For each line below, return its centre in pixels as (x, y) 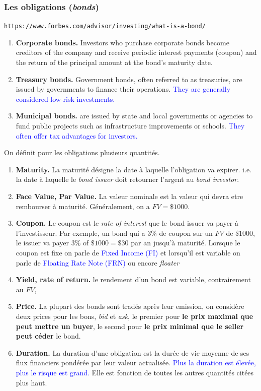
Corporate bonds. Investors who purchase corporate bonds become (122, 42)
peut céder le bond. (48, 336)
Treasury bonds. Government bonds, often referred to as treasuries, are (129, 79)
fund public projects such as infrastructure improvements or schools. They (130, 126)
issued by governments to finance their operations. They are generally (123, 89)
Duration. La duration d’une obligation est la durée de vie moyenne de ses (133, 352)
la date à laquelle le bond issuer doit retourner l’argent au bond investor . (127, 179)
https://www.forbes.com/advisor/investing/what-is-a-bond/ (105, 26)
